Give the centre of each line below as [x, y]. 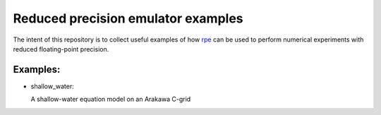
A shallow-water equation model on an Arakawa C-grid [111, 99]
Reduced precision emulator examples [128, 18]
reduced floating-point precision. [61, 49]
